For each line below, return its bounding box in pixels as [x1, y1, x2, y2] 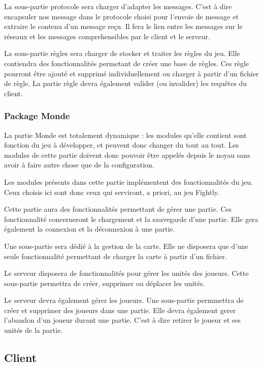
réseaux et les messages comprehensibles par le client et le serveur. [4, 31, 210, 41]
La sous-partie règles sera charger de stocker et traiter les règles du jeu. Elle [4, 48, 240, 59]
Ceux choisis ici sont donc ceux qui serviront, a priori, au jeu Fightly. [4, 186, 219, 197]
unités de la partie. [4, 325, 63, 335]
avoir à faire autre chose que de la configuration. [4, 159, 154, 170]
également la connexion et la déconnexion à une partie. [4, 223, 175, 234]
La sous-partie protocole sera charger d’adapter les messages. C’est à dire [4, 1, 232, 11]
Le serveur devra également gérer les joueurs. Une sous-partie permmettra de [4, 295, 244, 305]
